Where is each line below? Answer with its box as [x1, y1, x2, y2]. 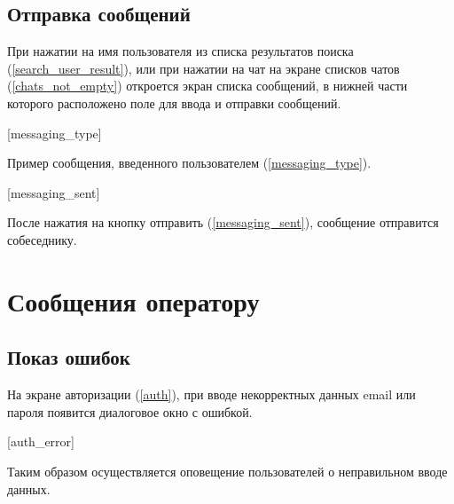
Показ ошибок [7, 343, 130, 371]
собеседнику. [7, 230, 77, 248]
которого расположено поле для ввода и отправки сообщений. [7, 93, 341, 112]
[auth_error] [7, 432, 74, 451]
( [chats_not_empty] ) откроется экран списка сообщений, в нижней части [7, 76, 408, 95]
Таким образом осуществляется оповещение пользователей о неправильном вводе [7, 461, 448, 480]
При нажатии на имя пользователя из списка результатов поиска [7, 42, 354, 60]
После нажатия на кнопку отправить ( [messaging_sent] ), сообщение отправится [7, 213, 439, 232]
